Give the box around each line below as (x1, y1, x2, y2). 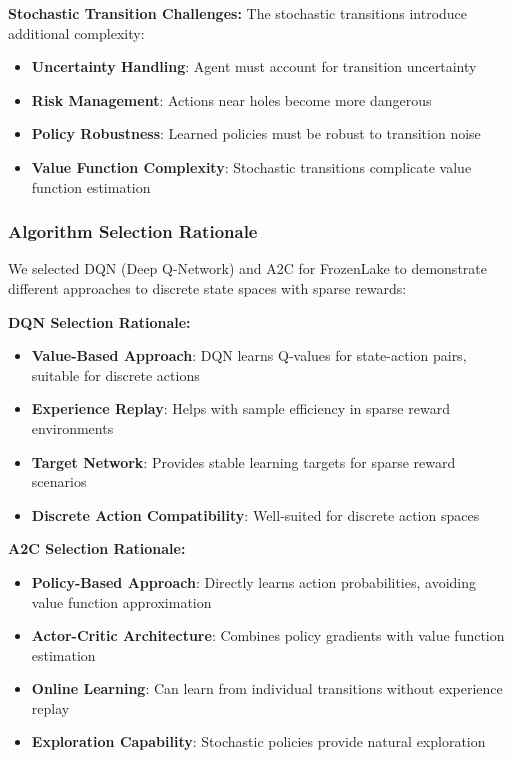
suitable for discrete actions (31, 364, 200, 385)
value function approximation (31, 591, 212, 612)
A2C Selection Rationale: (8, 538, 186, 559)
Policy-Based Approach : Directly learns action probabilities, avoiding (31, 571, 477, 592)
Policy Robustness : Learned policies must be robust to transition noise (31, 123, 481, 144)
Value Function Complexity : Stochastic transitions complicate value (31, 156, 472, 177)
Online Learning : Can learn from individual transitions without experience (31, 678, 503, 699)
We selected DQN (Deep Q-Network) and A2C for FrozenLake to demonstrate (8, 258, 487, 279)
